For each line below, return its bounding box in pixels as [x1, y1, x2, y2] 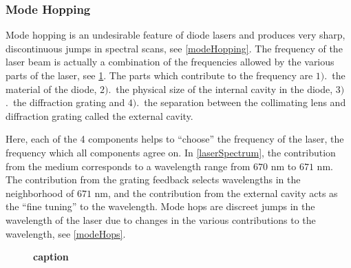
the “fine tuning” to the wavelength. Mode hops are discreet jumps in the [6, 199, 315, 214]
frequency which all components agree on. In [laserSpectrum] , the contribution [6, 145, 336, 159]
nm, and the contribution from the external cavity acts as [94, 185, 338, 200]
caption [33, 249, 69, 264]
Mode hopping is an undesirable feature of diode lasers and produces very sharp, [6, 28, 345, 42]
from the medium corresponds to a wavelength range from [6, 158, 251, 173]
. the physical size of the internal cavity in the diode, [108, 81, 333, 96]
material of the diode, [6, 81, 97, 96]
